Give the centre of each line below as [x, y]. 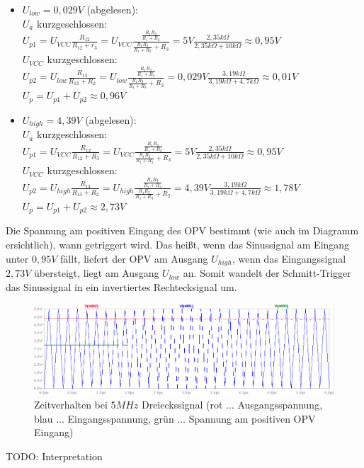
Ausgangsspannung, [280, 405]
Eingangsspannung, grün [121, 418]
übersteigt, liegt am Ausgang [97, 273]
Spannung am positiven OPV [252, 418]
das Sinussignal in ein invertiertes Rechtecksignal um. [121, 286]
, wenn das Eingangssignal [289, 258]
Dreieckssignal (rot [182, 405]
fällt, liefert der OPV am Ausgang [134, 258]
